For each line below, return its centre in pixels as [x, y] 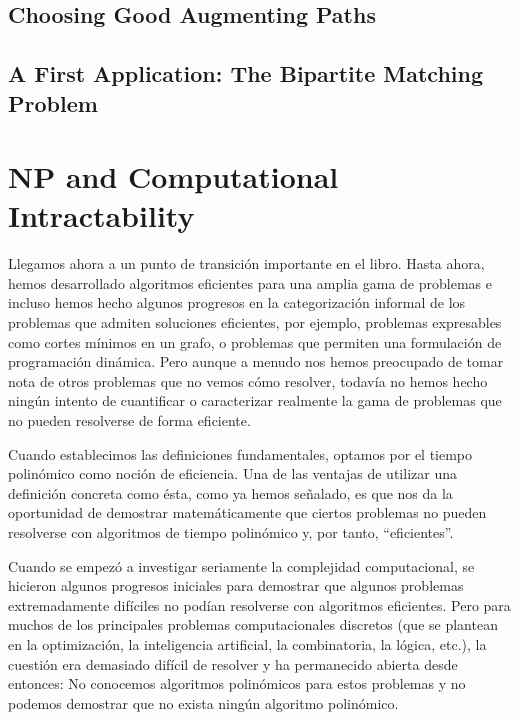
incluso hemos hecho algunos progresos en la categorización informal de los [237, 302]
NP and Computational [173, 176]
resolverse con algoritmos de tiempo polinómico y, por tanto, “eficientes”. [231, 531]
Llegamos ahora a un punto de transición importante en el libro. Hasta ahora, [246, 263]
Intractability [101, 215]
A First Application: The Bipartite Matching [246, 73]
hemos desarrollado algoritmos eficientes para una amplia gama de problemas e [250, 282]
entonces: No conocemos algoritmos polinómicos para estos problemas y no [237, 683]
